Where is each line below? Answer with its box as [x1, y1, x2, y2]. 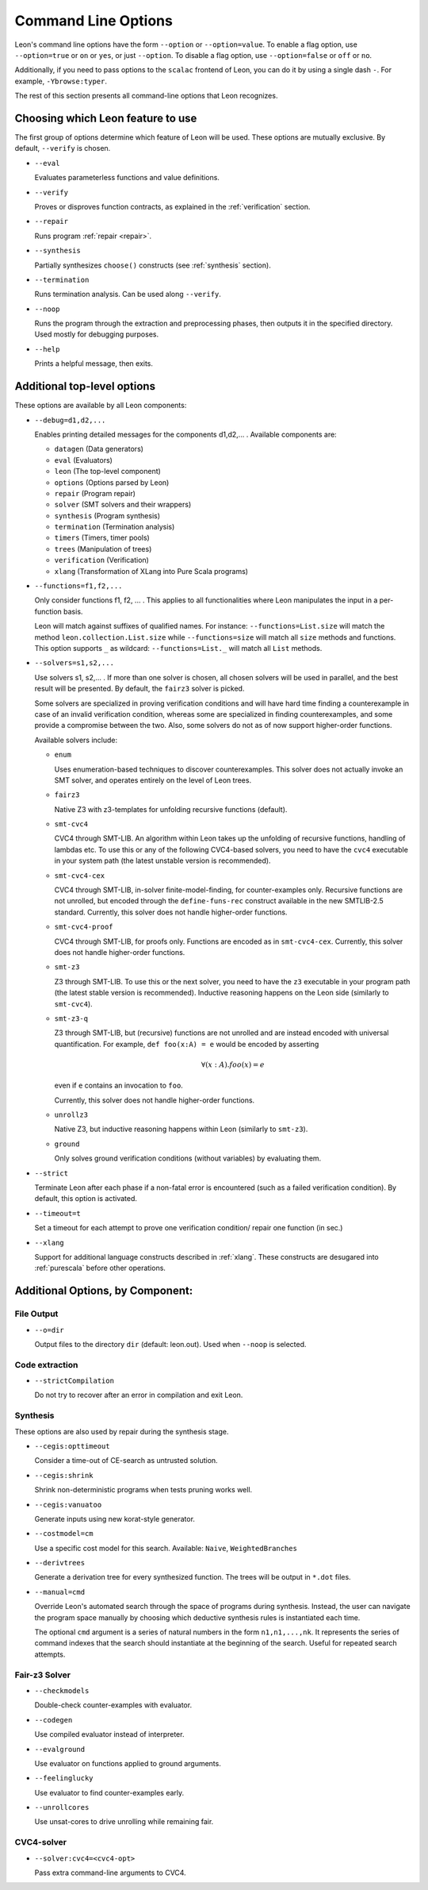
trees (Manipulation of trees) [54, 544, 152, 553]
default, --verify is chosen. [14, 144, 111, 153]
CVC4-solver [14, 1837, 67, 1848]
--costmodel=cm [34, 1529, 94, 1538]
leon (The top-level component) [54, 467, 162, 476]
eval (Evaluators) [54, 455, 113, 464]
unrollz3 [54, 1111, 89, 1119]
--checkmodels [34, 1686, 90, 1695]
